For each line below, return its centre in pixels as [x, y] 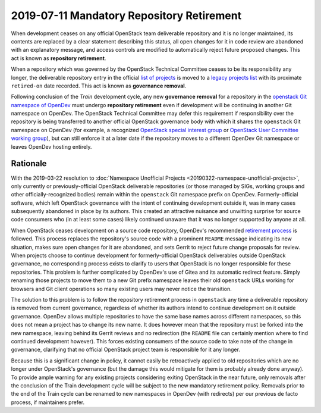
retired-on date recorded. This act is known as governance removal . [99, 86]
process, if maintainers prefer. [48, 402]
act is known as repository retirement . [59, 58]
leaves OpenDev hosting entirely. [51, 146]
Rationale [29, 164]
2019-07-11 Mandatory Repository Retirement [126, 15]
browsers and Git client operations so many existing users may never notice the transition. [121, 289]
